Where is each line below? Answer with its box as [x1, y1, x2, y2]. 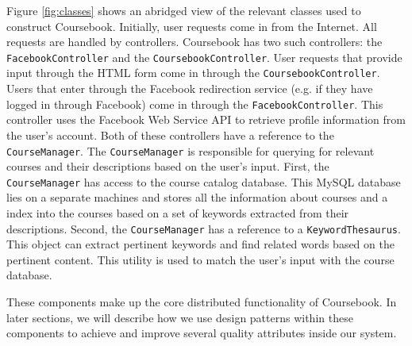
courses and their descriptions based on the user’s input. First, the [6, 158, 329, 175]
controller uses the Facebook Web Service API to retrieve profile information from [6, 111, 406, 128]
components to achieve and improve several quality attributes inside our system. [6, 325, 397, 341]
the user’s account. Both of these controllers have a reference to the [6, 126, 334, 143]
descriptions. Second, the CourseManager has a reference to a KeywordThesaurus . [6, 220, 401, 236]
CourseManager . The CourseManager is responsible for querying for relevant [6, 142, 375, 159]
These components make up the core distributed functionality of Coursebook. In [6, 294, 397, 310]
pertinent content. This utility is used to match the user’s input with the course [6, 251, 395, 267]
